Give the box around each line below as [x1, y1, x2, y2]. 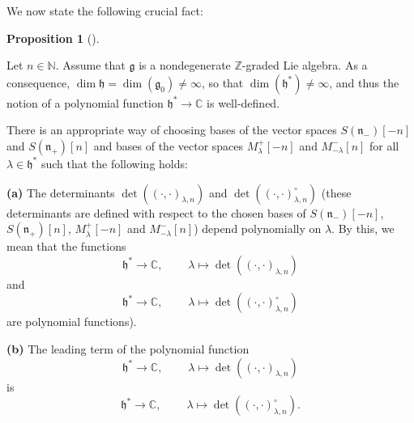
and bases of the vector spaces [93, 137, 244, 154]
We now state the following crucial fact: [6, 2, 203, 19]
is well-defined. [207, 94, 280, 111]
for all [369, 137, 399, 154]
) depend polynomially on [194, 220, 322, 237]
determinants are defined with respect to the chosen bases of [6, 204, 306, 221]
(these [321, 184, 352, 201]
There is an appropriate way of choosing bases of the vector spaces [6, 121, 337, 138]
